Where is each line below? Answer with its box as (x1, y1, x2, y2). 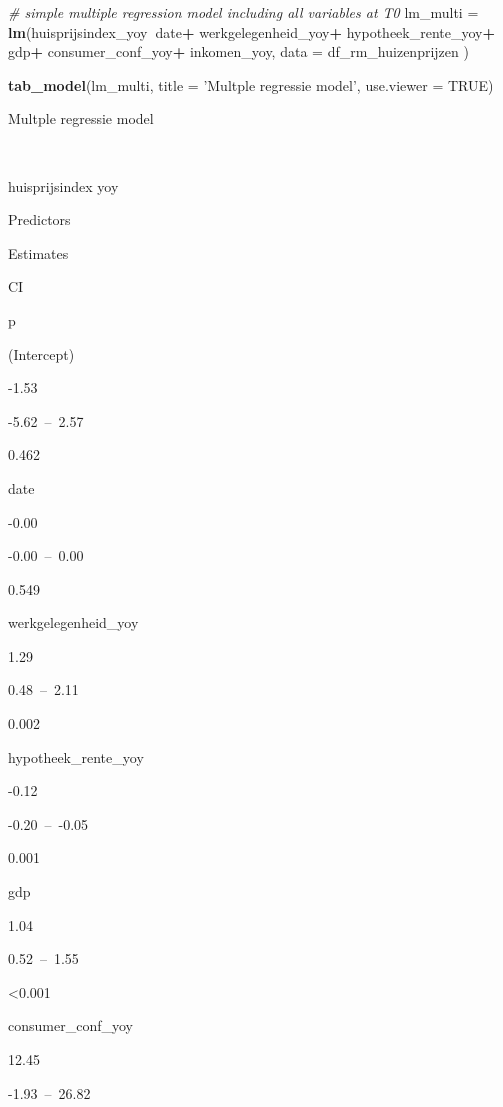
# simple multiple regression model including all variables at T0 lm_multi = (8, 2, 479, 22)
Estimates (8, 242, 69, 263)
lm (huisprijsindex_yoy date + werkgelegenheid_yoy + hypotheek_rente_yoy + (8, 21, 495, 42)
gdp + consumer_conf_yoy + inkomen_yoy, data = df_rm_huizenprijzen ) (8, 41, 469, 62)
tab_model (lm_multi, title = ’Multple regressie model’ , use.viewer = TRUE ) (8, 74, 494, 95)
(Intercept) (8, 343, 75, 364)
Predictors (8, 209, 71, 230)
